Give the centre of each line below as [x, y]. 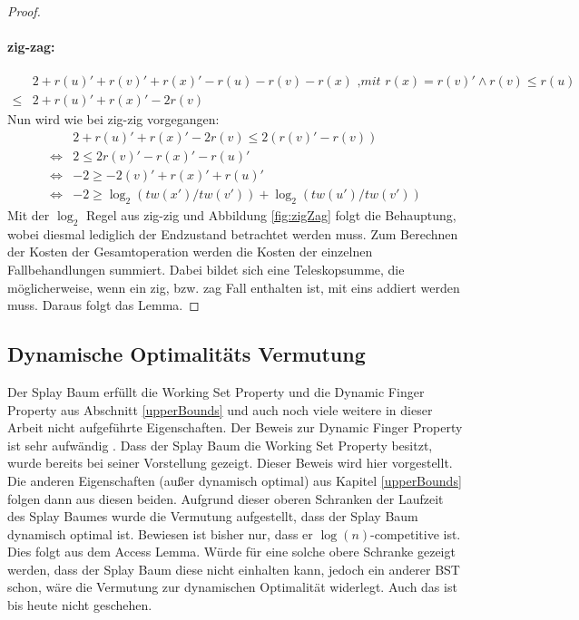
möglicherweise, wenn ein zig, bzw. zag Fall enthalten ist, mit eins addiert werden [234, 287]
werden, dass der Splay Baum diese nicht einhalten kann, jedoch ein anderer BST [234, 569]
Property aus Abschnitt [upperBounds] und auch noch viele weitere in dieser [220, 409]
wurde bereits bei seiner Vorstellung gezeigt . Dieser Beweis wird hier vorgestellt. [230, 463]
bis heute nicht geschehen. [80, 605]
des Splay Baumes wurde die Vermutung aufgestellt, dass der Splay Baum [213, 516]
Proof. [24, 11]
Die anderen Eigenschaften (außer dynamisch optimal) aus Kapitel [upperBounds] [235, 480]
